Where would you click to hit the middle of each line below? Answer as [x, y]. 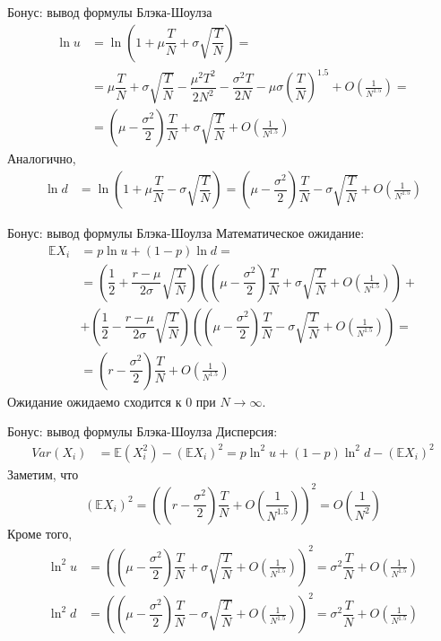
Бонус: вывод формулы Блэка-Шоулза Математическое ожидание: [186, 233]
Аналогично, [42, 158]
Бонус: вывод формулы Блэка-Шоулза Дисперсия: [143, 431]
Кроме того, [40, 533]
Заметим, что [43, 474]
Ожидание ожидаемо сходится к [95, 401]
